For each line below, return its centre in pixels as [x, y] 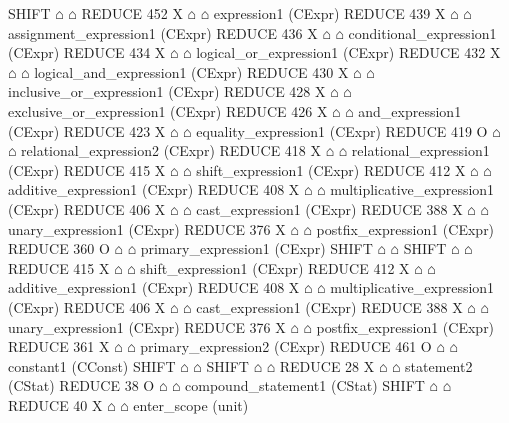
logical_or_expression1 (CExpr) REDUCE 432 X [348, 52]
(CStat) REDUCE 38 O [81, 385]
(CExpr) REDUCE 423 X [87, 130]
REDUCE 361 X [59, 346]
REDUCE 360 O [59, 248]
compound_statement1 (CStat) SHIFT [305, 385]
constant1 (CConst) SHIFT [92, 365]
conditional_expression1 [422, 32]
